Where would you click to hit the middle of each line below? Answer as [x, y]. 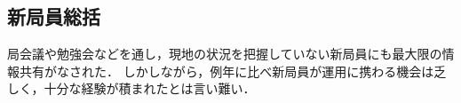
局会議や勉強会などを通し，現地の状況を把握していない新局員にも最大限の [225, 54]
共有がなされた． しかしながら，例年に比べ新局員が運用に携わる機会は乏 [233, 71]
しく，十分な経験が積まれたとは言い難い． [131, 88]
